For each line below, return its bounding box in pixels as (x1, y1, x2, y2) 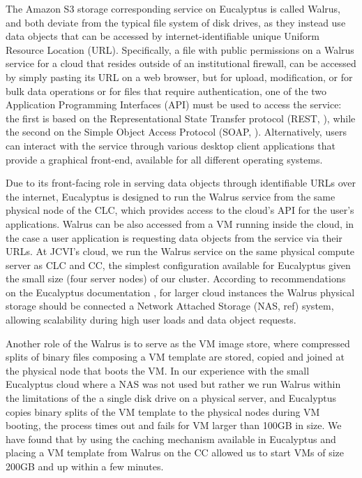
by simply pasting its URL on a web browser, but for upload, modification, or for (6, 69, 353, 84)
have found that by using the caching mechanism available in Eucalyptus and (6, 431, 336, 446)
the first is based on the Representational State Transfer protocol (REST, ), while (6, 110, 356, 125)
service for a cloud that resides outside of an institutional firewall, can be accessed (6, 56, 356, 71)
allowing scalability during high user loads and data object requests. (6, 312, 296, 327)
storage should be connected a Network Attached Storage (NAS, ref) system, (6, 298, 334, 313)
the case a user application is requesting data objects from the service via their (6, 230, 342, 245)
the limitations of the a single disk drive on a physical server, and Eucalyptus (6, 391, 337, 405)
